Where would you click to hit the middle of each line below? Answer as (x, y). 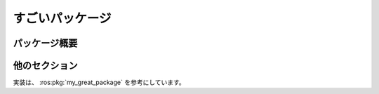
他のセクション (45, 66)
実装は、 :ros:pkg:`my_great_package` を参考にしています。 (99, 82)
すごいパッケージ (62, 18)
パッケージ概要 (45, 43)
